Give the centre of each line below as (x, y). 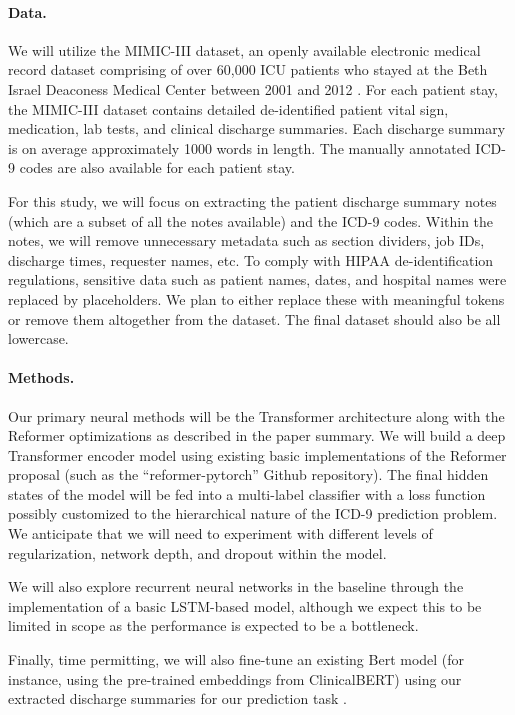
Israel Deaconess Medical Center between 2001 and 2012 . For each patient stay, (253, 88)
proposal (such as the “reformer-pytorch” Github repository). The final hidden (248, 474)
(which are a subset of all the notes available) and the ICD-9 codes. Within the (251, 220)
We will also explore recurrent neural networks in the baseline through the (236, 586)
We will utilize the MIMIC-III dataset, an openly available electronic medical (244, 49)
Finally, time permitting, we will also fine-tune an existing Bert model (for (236, 659)
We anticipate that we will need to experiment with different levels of (220, 533)
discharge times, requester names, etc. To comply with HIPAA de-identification (251, 259)
